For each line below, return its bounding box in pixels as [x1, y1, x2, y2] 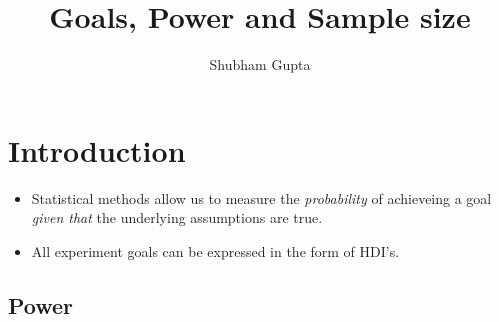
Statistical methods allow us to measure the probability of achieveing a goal [31, 187, 492, 208]
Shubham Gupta [209, 54, 311, 75]
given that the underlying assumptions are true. [31, 207, 323, 228]
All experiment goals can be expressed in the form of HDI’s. [31, 240, 400, 261]
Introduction [8, 129, 186, 170]
